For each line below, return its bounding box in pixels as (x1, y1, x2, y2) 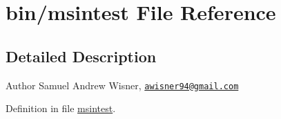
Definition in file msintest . (6, 101, 116, 116)
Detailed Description (6, 45, 157, 66)
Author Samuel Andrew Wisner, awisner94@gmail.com (6, 77, 239, 92)
